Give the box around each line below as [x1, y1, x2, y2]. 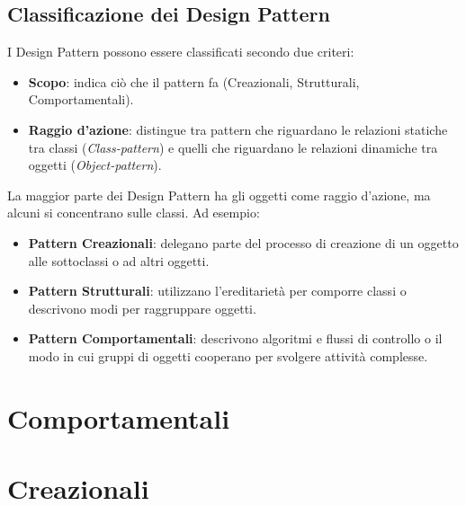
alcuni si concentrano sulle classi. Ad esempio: [7, 203, 260, 222]
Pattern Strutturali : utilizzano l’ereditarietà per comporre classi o [28, 281, 407, 300]
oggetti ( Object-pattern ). [28, 155, 162, 174]
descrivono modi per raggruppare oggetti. [28, 298, 256, 317]
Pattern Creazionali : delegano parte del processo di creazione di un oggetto [28, 233, 459, 252]
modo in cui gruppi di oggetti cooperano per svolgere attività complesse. [28, 346, 428, 365]
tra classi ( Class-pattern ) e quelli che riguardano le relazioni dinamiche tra [28, 138, 438, 156]
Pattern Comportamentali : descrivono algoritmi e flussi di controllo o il [28, 329, 443, 348]
